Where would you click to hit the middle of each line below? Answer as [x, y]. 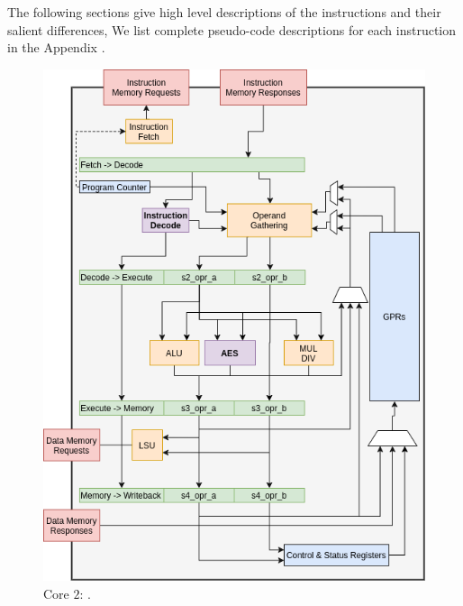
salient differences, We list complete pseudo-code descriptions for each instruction [232, 29]
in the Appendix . [56, 47]
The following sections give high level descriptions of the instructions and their [224, 12]
